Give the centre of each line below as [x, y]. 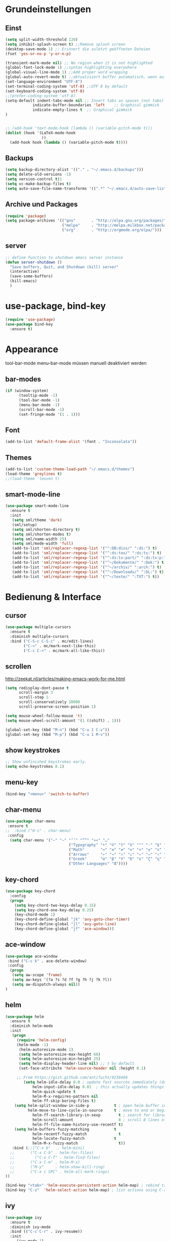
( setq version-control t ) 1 [34, 179]
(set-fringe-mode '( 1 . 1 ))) [49, 414]
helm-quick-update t [54, 1092]
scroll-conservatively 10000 [49, 702]
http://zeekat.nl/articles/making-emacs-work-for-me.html [65, 679]
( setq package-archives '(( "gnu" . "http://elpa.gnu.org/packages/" [86, 221]
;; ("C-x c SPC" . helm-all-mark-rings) [60, 1172]
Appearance [32, 349]
